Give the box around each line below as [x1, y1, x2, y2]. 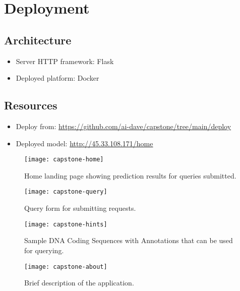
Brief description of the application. [24, 277, 134, 288]
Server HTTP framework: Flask [16, 55, 114, 66]
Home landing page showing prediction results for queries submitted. [24, 170, 236, 181]
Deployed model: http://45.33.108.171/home [16, 138, 153, 148]
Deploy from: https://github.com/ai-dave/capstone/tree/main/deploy [16, 121, 231, 131]
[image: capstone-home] [24, 156, 104, 163]
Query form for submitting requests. [24, 203, 136, 213]
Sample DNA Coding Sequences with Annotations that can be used [24, 235, 233, 246]
